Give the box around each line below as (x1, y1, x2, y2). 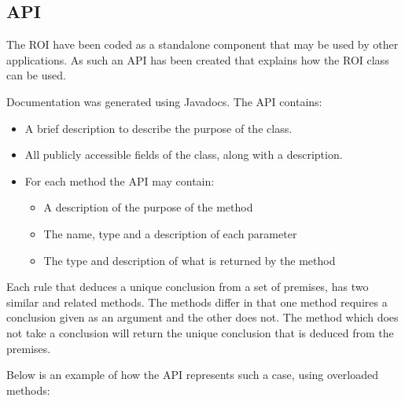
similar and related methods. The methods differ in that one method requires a (6, 293, 388, 310)
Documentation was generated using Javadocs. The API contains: (6, 93, 322, 109)
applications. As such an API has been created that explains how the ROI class (6, 51, 389, 68)
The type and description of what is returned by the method (43, 252, 336, 268)
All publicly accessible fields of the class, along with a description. (24, 146, 343, 163)
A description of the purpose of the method (43, 199, 253, 215)
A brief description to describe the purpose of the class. (24, 120, 293, 136)
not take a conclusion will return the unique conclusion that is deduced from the (6, 324, 394, 340)
